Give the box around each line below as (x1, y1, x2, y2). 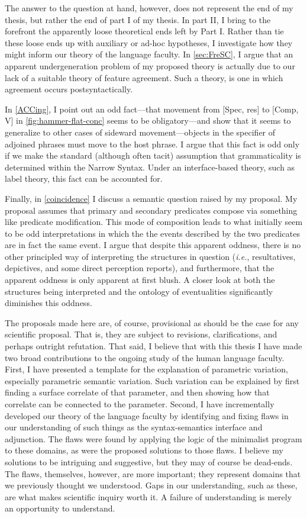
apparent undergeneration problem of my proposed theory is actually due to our (5, 59, 295, 72)
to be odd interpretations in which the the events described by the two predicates (5, 227, 300, 239)
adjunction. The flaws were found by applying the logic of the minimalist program (5, 432, 302, 445)
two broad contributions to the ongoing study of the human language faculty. (5, 351, 285, 363)
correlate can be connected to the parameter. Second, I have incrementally (5, 398, 274, 410)
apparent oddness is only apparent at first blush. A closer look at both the (5, 274, 275, 286)
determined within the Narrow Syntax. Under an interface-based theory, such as (5, 160, 295, 173)
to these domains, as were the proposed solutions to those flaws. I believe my (5, 444, 283, 456)
